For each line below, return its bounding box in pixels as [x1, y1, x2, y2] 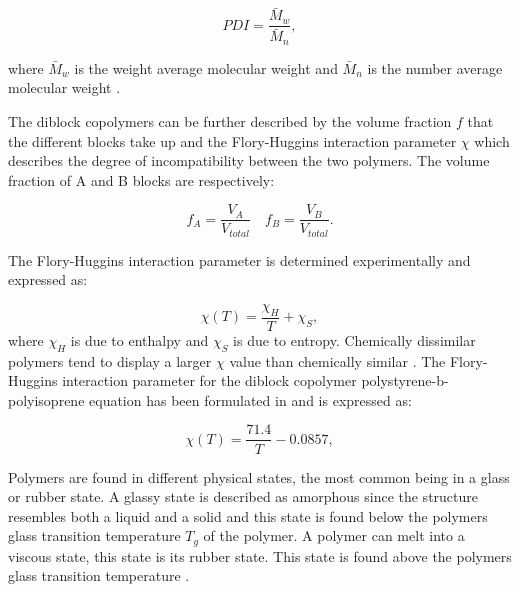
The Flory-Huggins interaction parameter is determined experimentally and [8, 249, 471, 270]
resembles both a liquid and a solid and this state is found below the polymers [8, 505, 488, 526]
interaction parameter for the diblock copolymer [62, 370, 357, 391]
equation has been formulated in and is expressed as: [89, 389, 412, 410]
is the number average [367, 57, 503, 78]
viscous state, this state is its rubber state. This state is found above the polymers [8, 545, 512, 566]
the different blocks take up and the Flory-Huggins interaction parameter [8, 130, 457, 151]
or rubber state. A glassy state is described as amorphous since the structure [8, 486, 479, 507]
